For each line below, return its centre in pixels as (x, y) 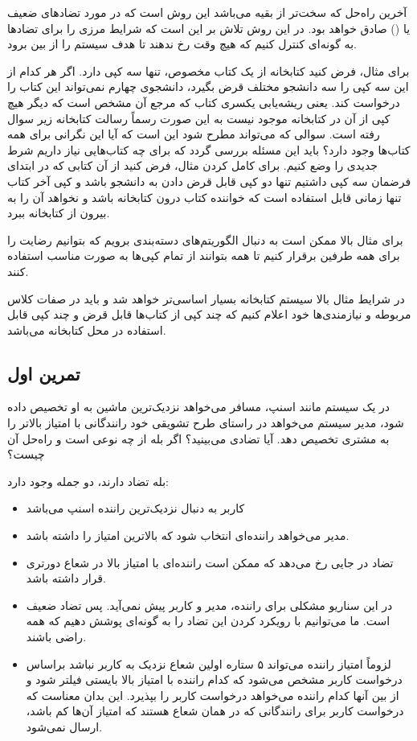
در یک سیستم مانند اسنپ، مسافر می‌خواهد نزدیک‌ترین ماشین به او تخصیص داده (199, 407)
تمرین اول (44, 373)
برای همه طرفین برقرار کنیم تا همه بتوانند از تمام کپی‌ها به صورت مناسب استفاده (204, 255)
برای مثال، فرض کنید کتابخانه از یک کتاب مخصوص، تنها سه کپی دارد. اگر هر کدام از (208, 70)
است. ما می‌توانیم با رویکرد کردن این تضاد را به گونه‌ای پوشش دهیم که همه (208, 621)
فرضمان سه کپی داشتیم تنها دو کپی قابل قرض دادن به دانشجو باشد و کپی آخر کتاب (209, 181)
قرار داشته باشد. (66, 578)
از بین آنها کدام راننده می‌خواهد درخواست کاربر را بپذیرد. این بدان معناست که (213, 695)
